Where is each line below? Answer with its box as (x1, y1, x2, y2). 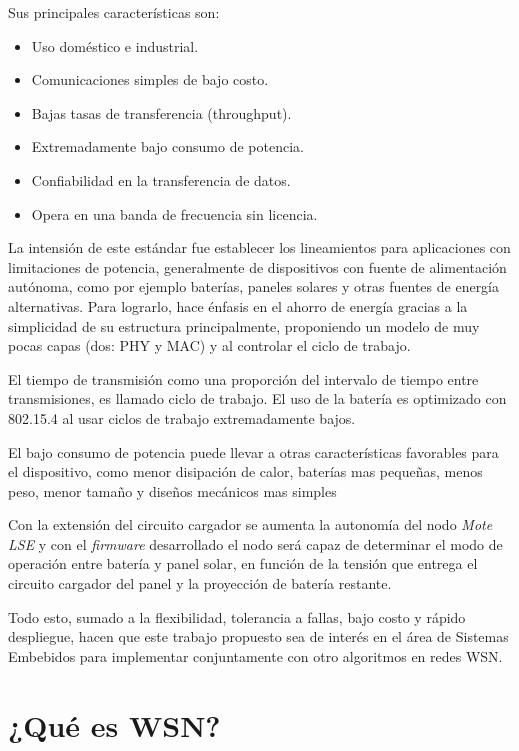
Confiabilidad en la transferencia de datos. (31, 169, 291, 190)
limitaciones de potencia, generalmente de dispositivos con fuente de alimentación (8, 256, 507, 277)
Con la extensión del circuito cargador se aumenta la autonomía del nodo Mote (8, 514, 493, 535)
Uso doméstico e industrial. (31, 35, 199, 56)
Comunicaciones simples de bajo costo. (31, 69, 269, 90)
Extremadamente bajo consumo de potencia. (31, 136, 304, 157)
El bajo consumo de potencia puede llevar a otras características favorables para (8, 441, 499, 462)
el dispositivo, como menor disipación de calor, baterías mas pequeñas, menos (8, 461, 483, 482)
